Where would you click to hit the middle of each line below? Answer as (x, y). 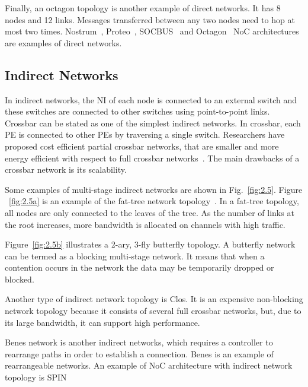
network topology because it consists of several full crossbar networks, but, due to (153, 311)
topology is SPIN (36, 377)
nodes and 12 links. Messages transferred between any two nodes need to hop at (150, 19)
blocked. (20, 279)
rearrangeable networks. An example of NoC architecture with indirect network (149, 365)
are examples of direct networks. (63, 42)
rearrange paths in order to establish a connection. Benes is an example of (139, 353)
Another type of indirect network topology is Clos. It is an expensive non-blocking (154, 299)
